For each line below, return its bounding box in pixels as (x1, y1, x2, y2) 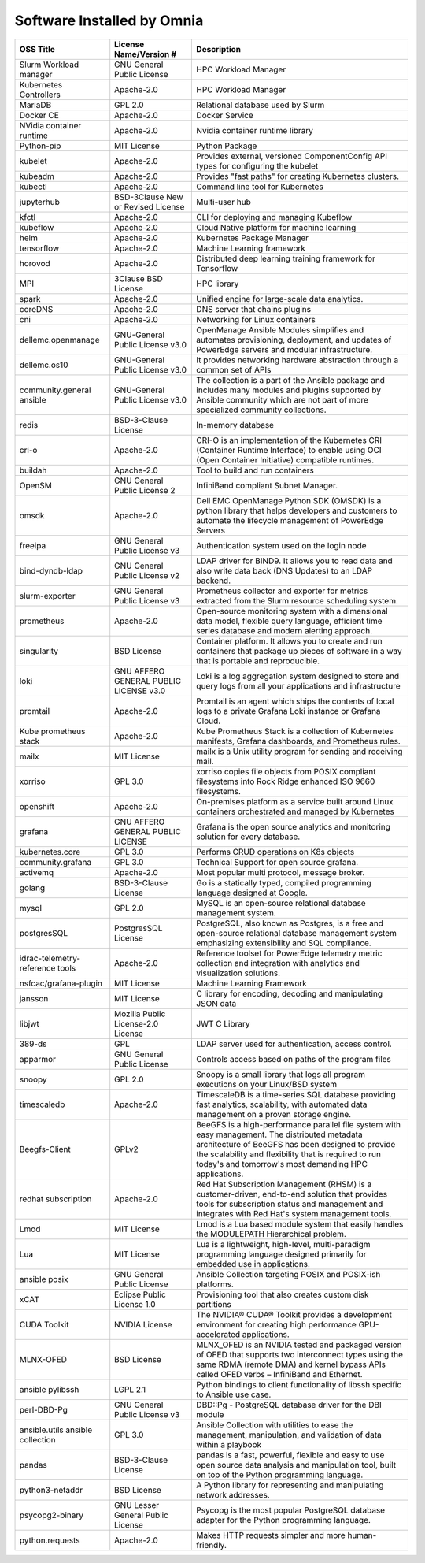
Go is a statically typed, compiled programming (196, 877, 371, 888)
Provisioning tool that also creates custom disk (196, 1289, 369, 1300)
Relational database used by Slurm (196, 99, 325, 110)
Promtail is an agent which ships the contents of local (196, 696, 394, 707)
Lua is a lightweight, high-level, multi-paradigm (196, 1238, 371, 1249)
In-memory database (196, 419, 275, 430)
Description (196, 43, 242, 54)
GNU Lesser (114, 1499, 160, 1510)
